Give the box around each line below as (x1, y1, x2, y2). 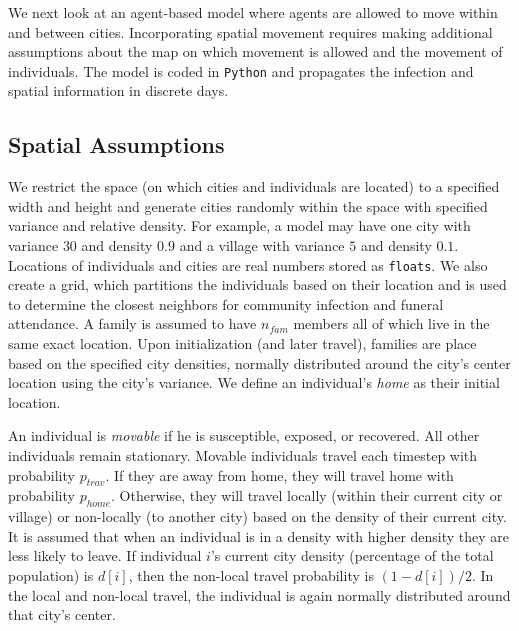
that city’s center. (8, 604, 116, 625)
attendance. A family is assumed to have (8, 313, 257, 334)
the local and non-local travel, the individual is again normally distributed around (8, 584, 511, 605)
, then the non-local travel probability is (128, 564, 374, 585)
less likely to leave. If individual (8, 545, 202, 566)
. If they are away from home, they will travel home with (105, 464, 454, 485)
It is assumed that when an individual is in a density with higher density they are (8, 525, 510, 546)
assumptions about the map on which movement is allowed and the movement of (8, 41, 503, 62)
